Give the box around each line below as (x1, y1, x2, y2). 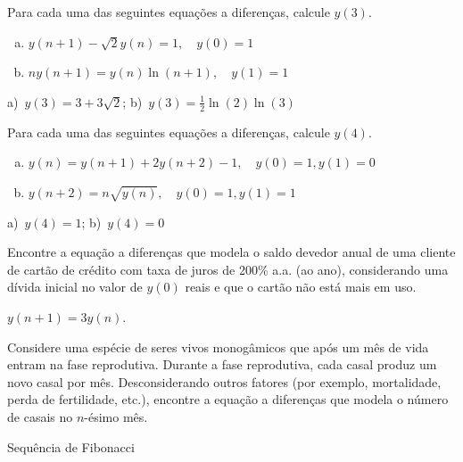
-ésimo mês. (84, 407, 148, 425)
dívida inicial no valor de (7, 277, 143, 296)
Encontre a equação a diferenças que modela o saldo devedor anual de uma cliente (7, 243, 456, 261)
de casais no (7, 407, 73, 425)
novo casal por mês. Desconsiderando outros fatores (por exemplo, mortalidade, (7, 372, 442, 391)
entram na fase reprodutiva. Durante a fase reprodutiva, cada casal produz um (7, 355, 437, 374)
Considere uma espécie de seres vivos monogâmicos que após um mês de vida (7, 337, 429, 356)
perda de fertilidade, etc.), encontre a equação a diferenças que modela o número (7, 390, 449, 408)
